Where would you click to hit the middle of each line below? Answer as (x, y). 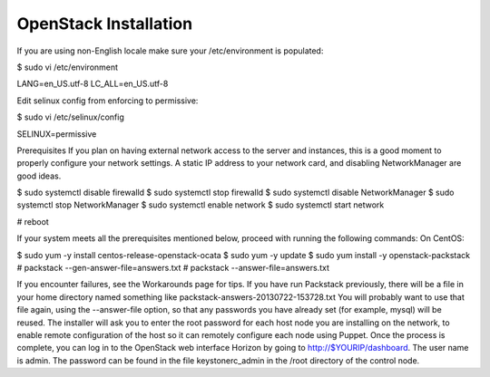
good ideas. (39, 176)
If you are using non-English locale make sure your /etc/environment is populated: (170, 51)
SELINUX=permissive (57, 134)
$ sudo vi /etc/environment (67, 67)
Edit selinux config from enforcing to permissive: (108, 101)
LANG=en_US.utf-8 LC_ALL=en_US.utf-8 (93, 84)
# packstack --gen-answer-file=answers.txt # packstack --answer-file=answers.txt (173, 268)
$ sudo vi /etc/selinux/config (70, 117)
